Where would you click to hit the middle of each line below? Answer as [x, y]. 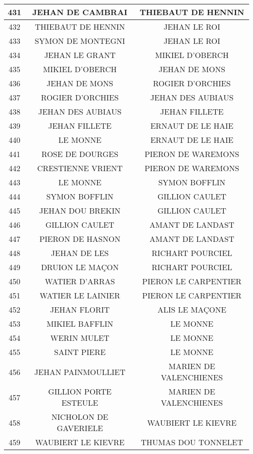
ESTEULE [80, 403]
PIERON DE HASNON [80, 239]
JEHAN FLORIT [80, 309]
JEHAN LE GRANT [80, 55]
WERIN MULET [80, 338]
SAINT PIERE [80, 352]
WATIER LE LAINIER [80, 295]
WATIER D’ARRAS [80, 281]
